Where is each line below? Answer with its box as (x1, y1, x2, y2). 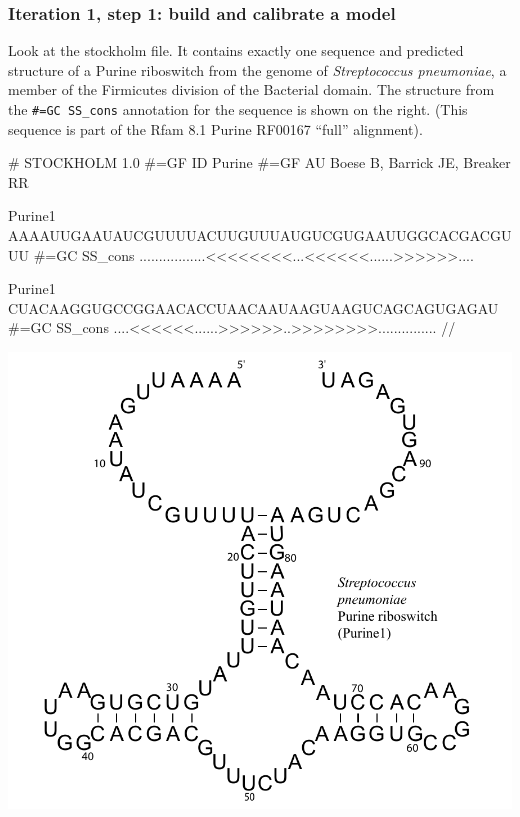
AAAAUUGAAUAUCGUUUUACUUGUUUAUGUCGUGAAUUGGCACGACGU (8, 225, 512, 246)
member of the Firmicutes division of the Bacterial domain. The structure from (8, 79, 495, 100)
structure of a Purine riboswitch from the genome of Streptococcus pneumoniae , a (8, 59, 507, 80)
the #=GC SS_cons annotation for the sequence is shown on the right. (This (8, 99, 468, 119)
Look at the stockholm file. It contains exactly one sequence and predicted (8, 40, 464, 61)
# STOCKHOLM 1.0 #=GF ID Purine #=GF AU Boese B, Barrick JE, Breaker (8, 152, 511, 173)
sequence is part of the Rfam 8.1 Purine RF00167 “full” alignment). (8, 118, 423, 139)
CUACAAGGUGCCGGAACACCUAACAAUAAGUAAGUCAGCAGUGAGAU (8, 297, 499, 318)
